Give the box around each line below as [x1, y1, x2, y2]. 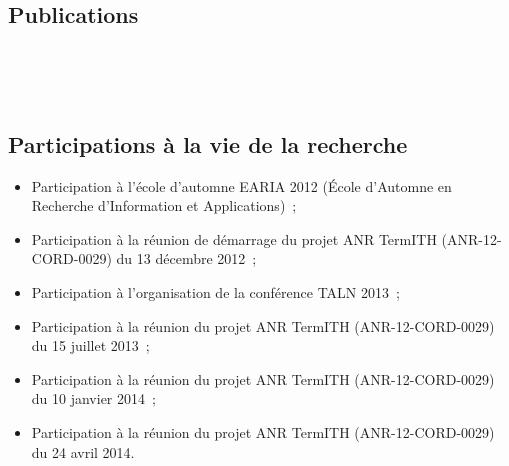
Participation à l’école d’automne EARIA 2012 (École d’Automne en [31, 175, 452, 196]
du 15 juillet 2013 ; [31, 335, 150, 356]
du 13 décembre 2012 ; [116, 248, 257, 269]
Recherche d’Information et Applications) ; [31, 195, 297, 216]
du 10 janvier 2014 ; [31, 388, 156, 409]
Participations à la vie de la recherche [8, 128, 408, 159]
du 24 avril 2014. [31, 441, 135, 462]
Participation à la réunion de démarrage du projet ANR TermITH [31, 228, 437, 249]
